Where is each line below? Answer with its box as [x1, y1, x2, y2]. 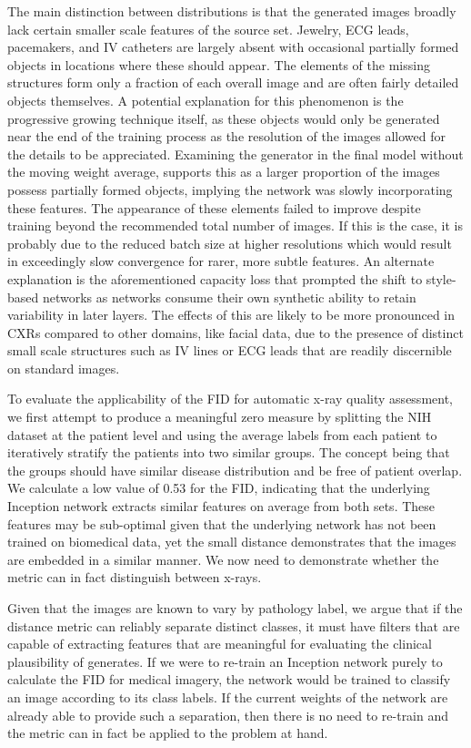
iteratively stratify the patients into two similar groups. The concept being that [7, 443, 450, 462]
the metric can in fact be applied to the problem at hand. [7, 723, 328, 743]
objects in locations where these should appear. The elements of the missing [7, 55, 430, 74]
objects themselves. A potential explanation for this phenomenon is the [7, 90, 404, 109]
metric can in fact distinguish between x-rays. [7, 568, 262, 587]
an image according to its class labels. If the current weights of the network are [7, 687, 448, 706]
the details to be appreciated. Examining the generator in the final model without [7, 144, 464, 163]
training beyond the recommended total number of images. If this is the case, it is [7, 216, 463, 235]
